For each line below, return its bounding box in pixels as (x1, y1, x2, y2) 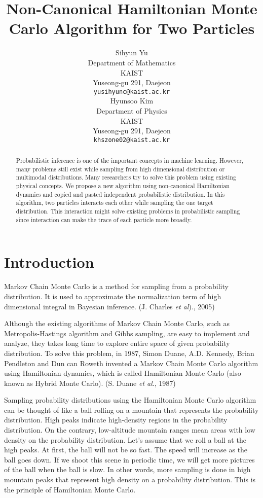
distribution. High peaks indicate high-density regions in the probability (4, 414, 228, 425)
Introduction (4, 252, 94, 272)
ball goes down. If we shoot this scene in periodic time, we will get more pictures (4, 454, 255, 465)
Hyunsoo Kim (110, 95, 154, 106)
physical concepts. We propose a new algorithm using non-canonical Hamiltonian (16, 182, 230, 190)
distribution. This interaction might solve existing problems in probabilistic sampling (16, 207, 240, 216)
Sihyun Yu (116, 47, 148, 58)
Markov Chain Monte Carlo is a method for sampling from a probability (4, 281, 229, 292)
